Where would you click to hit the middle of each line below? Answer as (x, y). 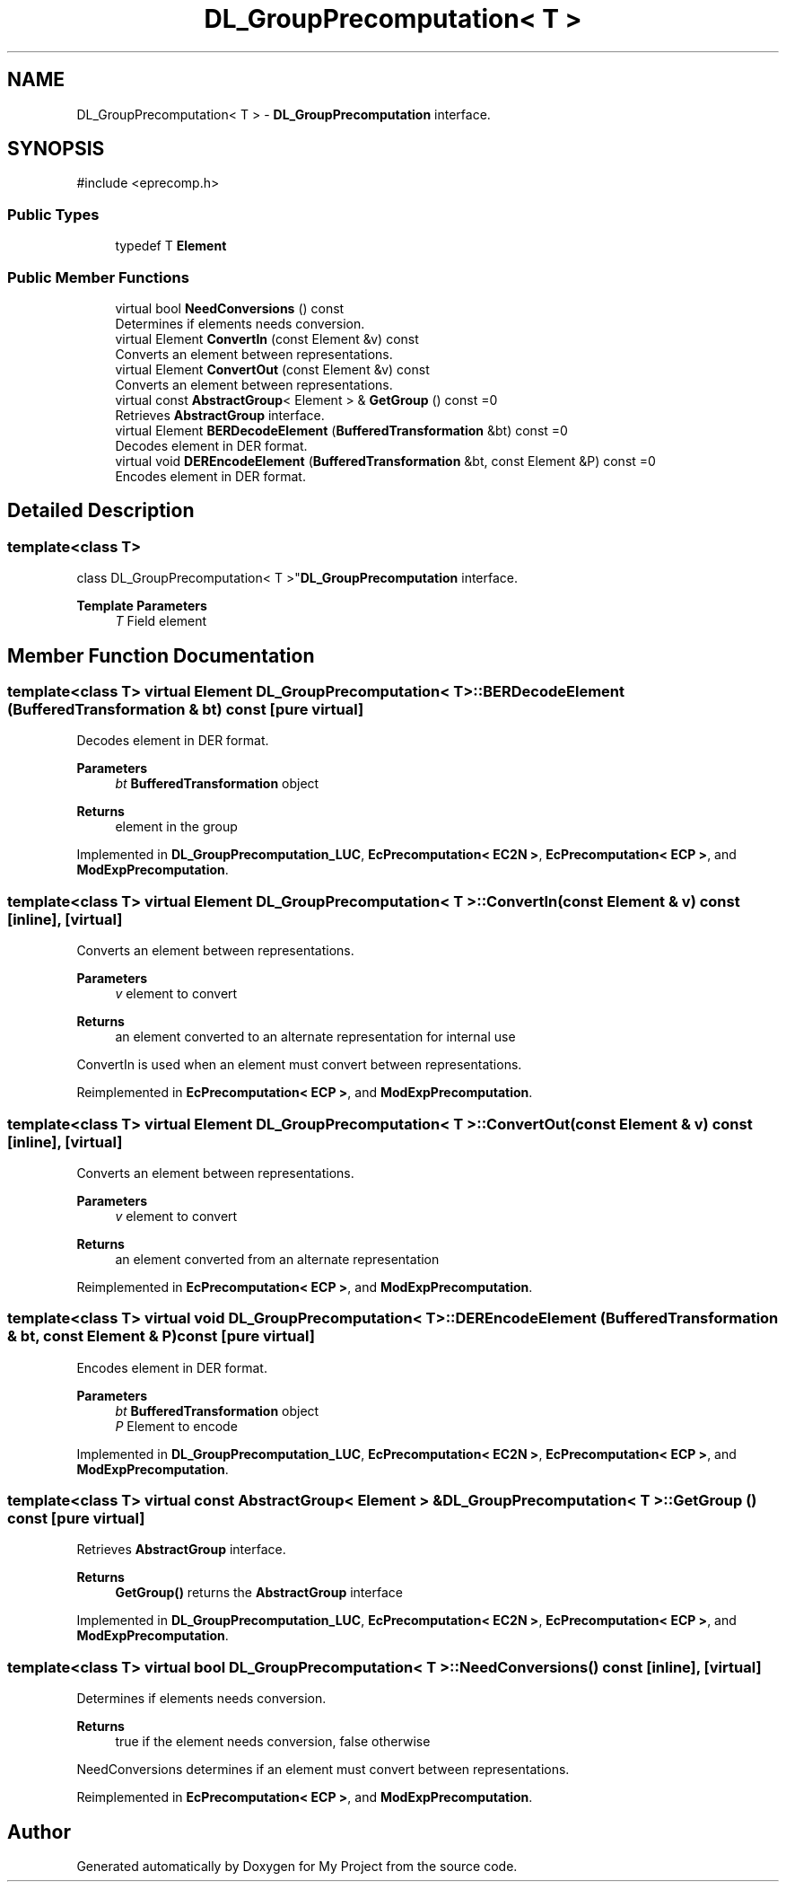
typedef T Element (171, 246)
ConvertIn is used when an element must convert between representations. (299, 1065)
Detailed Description (101, 511)
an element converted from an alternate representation (277, 1259)
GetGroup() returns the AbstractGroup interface (259, 1593)
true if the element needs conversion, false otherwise (273, 1742)
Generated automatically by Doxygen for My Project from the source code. (297, 1866)
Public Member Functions (98, 277)
